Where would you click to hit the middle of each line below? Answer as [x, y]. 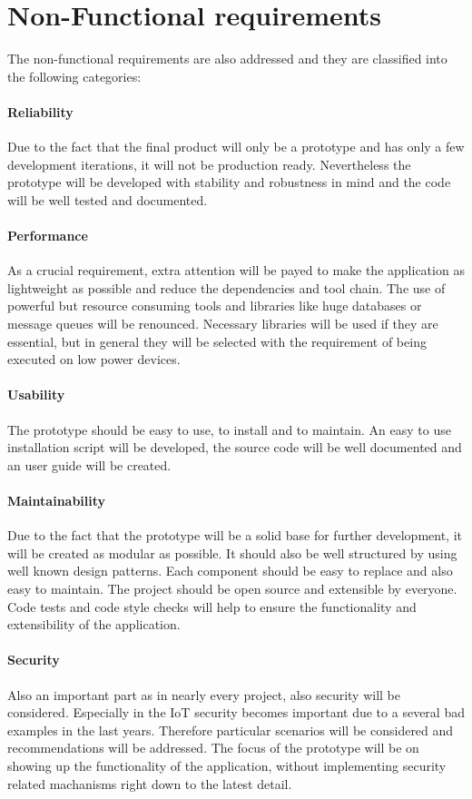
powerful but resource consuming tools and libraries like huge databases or [215, 306]
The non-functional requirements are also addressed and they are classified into [227, 59]
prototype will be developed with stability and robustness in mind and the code [229, 182]
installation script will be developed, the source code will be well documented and [235, 447]
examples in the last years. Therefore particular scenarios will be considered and [231, 730]
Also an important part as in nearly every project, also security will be [204, 694]
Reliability [40, 111]
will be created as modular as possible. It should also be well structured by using [232, 552]
